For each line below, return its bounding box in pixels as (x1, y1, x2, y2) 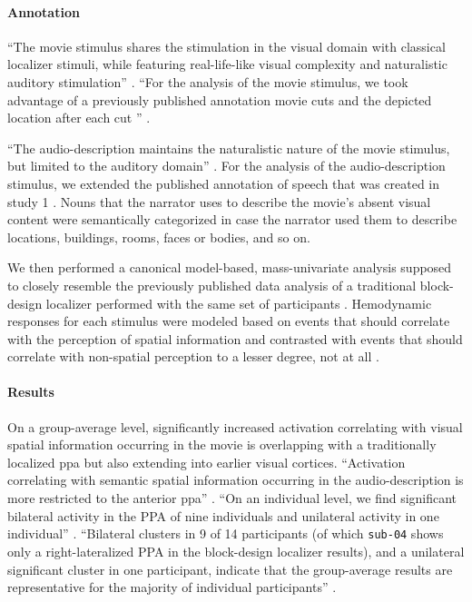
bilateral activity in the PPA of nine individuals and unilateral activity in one (7, 506, 439, 525)
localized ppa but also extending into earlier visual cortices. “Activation (7, 452, 406, 471)
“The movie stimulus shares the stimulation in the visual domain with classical (7, 36, 446, 55)
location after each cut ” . (7, 108, 151, 127)
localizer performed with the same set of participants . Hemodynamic (45, 293, 432, 312)
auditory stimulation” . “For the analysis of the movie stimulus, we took (7, 72, 408, 91)
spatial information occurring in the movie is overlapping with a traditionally (7, 435, 437, 454)
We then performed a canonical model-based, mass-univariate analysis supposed (7, 258, 452, 277)
